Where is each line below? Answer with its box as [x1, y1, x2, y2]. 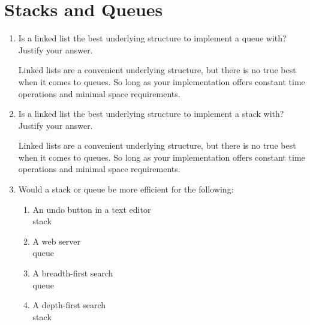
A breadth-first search [32, 267, 113, 279]
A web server [32, 234, 81, 247]
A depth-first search [32, 299, 106, 311]
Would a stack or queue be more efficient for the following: [18, 183, 234, 195]
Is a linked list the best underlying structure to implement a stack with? [18, 107, 284, 120]
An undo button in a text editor [32, 203, 151, 215]
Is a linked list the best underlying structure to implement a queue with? [18, 32, 287, 44]
